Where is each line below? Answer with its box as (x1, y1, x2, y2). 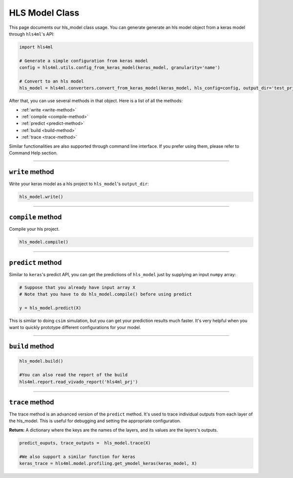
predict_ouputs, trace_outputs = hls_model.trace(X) (19, 440, 151, 446)
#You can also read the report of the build (19, 372, 128, 378)
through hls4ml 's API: (9, 31, 55, 37)
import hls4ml (19, 44, 53, 50)
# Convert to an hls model (19, 78, 84, 84)
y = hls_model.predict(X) (19, 305, 82, 311)
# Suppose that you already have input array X (19, 284, 135, 290)
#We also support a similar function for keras (19, 454, 135, 459)
